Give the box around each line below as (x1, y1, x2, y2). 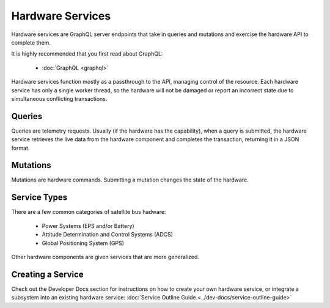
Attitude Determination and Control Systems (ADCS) (42, 231, 174, 238)
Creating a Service (11, 269, 84, 279)
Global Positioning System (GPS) (42, 239, 125, 247)
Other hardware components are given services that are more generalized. (11, 253, 200, 260)
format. (11, 144, 30, 152)
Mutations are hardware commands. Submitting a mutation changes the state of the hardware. (11, 176, 249, 183)
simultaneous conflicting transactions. (11, 95, 108, 102)
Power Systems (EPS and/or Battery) (42, 222, 134, 229)
